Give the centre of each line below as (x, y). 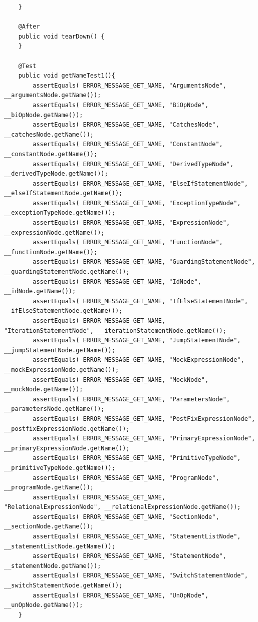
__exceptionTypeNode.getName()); (60, 213)
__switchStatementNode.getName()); (63, 586)
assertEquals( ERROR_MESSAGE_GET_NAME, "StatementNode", (130, 556)
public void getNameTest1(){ (67, 76)
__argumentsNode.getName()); (53, 95)
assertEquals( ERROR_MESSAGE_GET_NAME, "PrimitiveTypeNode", (137, 458)
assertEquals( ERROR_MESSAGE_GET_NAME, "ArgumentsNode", (130, 85)
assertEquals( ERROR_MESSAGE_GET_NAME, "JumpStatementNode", (137, 341)
